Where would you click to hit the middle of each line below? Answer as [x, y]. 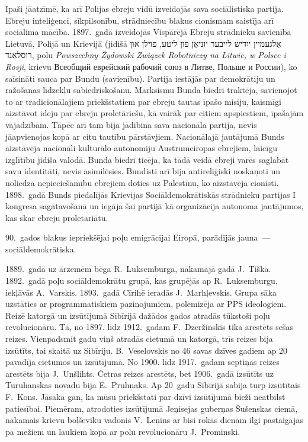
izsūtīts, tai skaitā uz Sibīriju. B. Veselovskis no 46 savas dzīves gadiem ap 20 [147, 350]
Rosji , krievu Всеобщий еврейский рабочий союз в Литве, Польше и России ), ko [151, 66]
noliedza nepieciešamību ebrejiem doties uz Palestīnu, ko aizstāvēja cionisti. [142, 182]
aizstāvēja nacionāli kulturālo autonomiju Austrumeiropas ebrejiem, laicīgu [141, 148]
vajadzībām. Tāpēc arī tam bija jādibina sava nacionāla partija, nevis [131, 124]
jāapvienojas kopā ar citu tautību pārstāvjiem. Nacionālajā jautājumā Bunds [145, 136]
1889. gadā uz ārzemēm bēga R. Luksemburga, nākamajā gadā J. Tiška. [138, 269]
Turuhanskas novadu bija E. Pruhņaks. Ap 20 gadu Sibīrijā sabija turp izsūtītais [153, 385]
